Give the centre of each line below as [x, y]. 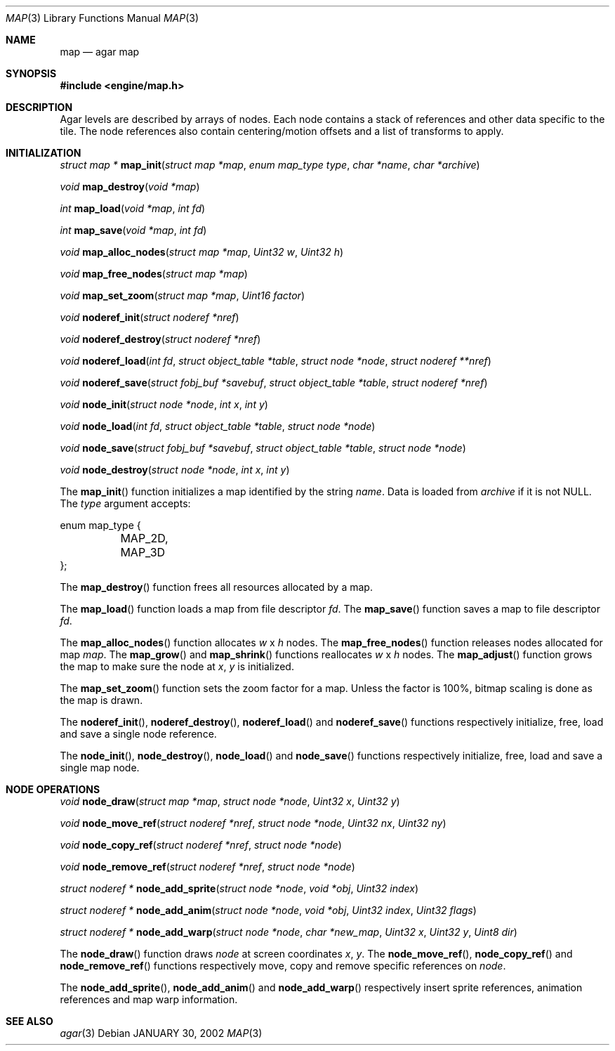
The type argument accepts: [125, 503]
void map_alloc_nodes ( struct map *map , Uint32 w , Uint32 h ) [202, 252]
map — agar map [100, 52]
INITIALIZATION [44, 153]
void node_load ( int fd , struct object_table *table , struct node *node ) [218, 426]
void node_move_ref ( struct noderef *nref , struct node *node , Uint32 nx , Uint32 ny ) [253, 823]
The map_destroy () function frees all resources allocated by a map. [216, 587]
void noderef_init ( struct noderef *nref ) [150, 317]
